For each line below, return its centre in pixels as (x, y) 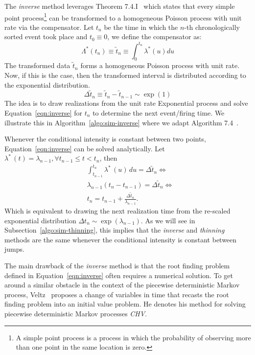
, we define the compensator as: (154, 36)
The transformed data (37, 65)
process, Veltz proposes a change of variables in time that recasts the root (117, 294)
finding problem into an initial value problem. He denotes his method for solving (125, 304)
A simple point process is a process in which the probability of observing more (133, 337)
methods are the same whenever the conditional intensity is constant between (121, 239)
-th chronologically (212, 27)
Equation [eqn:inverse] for (44, 112)
